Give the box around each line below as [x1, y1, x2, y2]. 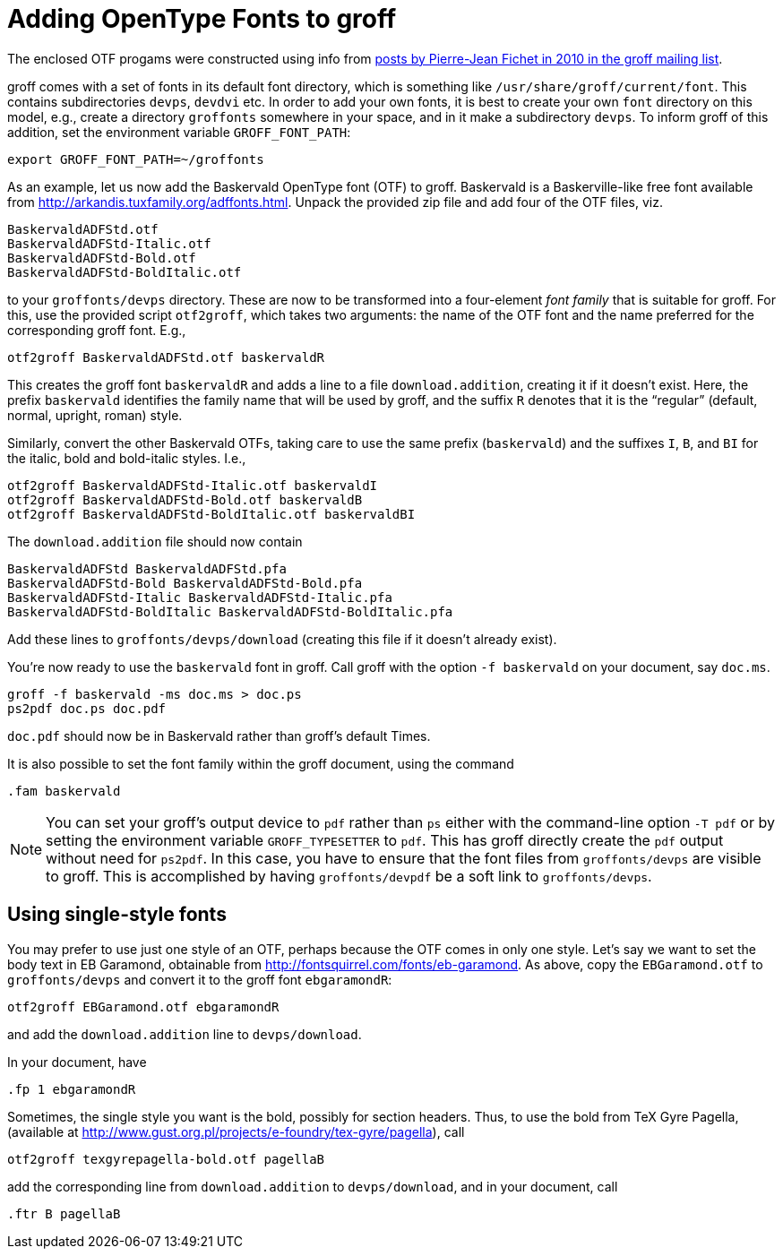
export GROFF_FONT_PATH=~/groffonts [7, 151, 264, 167]
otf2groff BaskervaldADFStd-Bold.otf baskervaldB [7, 492, 363, 507]
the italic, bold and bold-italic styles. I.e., [7, 450, 246, 466]
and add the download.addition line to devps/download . [7, 1026, 362, 1042]
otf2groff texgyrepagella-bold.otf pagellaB [7, 1151, 325, 1166]
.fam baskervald [7, 783, 121, 798]
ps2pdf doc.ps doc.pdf [7, 701, 167, 716]
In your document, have [7, 1054, 147, 1070]
